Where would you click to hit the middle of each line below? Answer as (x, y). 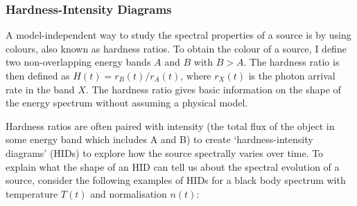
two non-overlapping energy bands (78, 62)
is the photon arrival (292, 75)
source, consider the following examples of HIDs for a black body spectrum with (176, 180)
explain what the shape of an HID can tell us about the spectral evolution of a (173, 166)
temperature (32, 193)
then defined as (38, 75)
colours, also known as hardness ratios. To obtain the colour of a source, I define (176, 48)
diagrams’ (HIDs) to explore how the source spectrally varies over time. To (165, 152)
